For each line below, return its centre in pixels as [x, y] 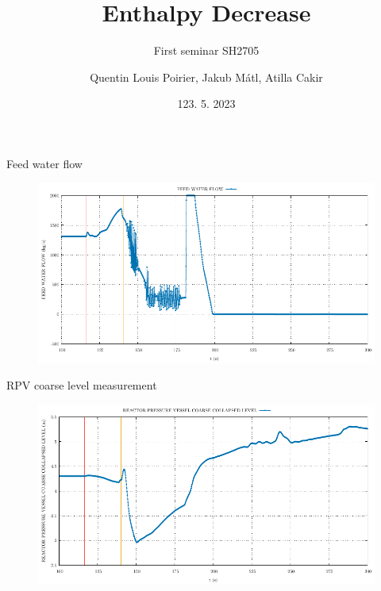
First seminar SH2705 [206, 50]
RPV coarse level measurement [82, 385]
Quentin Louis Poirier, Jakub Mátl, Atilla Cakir [206, 77]
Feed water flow [44, 163]
